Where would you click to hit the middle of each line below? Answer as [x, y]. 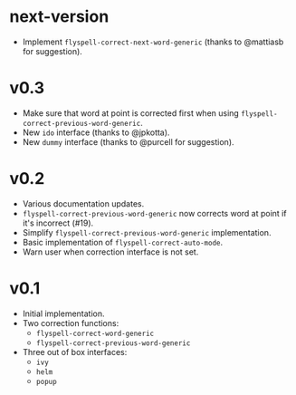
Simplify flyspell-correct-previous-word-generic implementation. [147, 232]
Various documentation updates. [83, 203]
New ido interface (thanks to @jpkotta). [96, 132]
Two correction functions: [71, 323]
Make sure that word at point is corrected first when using [131, 113]
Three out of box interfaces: [75, 352]
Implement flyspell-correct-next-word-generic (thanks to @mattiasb [153, 42]
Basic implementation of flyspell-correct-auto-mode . [123, 242]
